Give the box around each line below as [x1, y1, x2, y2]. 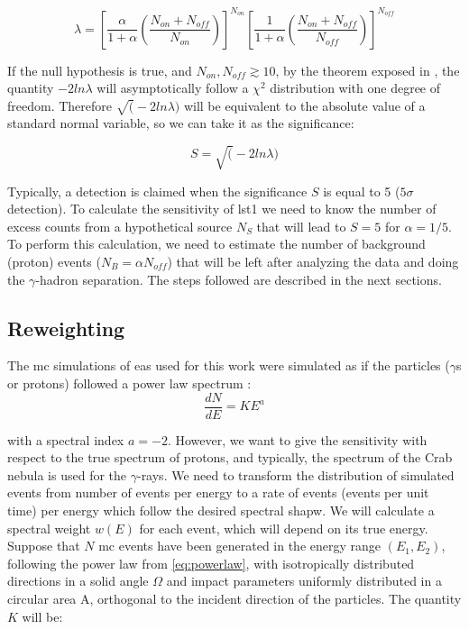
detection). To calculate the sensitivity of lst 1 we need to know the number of [7, 199, 437, 218]
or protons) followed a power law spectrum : [7, 373, 252, 392]
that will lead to [256, 216, 346, 235]
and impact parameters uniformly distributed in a [166, 571, 442, 590]
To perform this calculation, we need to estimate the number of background [7, 234, 426, 253]
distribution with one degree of [270, 78, 441, 97]
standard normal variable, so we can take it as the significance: [7, 114, 354, 132]
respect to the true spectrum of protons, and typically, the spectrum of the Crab [7, 448, 453, 467]
